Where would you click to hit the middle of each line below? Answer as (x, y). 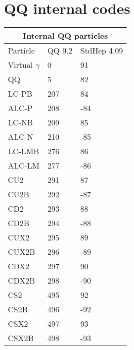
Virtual (21, 65)
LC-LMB (23, 151)
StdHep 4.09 (102, 51)
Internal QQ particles (66, 36)
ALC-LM (24, 166)
